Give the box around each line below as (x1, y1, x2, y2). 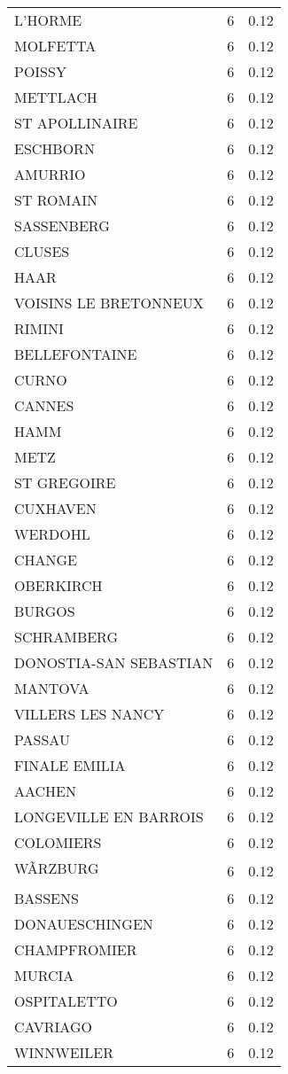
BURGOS (14, 601, 75, 621)
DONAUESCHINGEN (14, 914, 153, 934)
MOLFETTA (14, 35, 97, 56)
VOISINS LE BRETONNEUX (14, 292, 204, 313)
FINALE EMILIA (14, 755, 126, 775)
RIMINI (14, 318, 64, 339)
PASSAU (14, 729, 70, 750)
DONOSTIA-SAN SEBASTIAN (14, 652, 214, 673)
